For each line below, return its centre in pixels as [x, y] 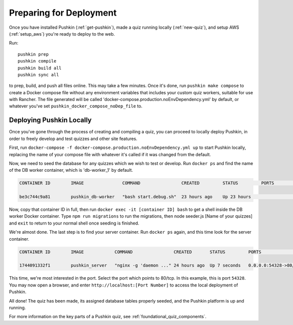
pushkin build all [40, 68]
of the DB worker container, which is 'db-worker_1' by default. [71, 170]
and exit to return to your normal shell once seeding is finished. [74, 223]
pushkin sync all [38, 75]
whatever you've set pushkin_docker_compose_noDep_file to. [76, 106]
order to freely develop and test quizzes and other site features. [73, 139]
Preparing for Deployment [63, 13]
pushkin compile [37, 61]
